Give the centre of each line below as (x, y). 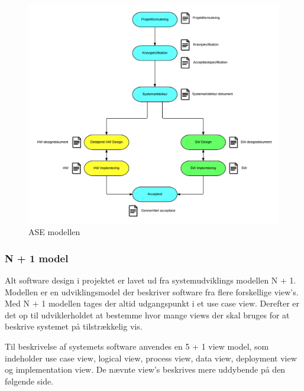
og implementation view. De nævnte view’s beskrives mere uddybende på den (145, 369)
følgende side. (29, 381)
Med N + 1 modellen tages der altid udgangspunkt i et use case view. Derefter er (152, 303)
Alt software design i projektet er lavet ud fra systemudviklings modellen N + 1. (151, 280)
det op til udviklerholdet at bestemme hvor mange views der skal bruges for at (147, 315)
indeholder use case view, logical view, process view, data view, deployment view (151, 358)
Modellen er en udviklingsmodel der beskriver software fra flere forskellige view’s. (152, 291)
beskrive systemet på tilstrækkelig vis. (74, 326)
